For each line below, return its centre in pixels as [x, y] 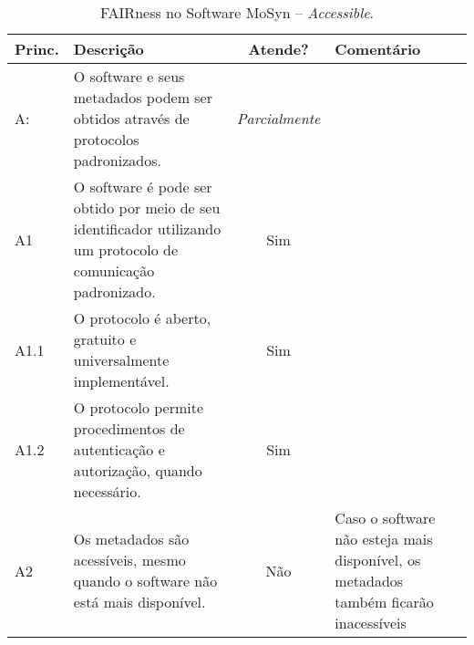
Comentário [378, 49]
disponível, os [378, 560]
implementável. [121, 381]
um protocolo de [126, 250]
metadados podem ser [143, 97]
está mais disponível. [139, 602]
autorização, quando [138, 470]
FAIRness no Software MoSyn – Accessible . [237, 12]
